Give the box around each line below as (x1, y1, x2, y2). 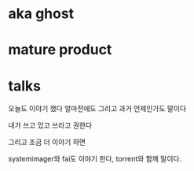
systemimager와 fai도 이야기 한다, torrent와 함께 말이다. (8, 154, 182, 164)
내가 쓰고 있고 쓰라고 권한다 (8, 121, 93, 130)
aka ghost (8, 5, 75, 23)
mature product (8, 41, 112, 59)
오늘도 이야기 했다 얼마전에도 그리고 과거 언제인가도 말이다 (8, 104, 187, 113)
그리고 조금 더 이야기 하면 (8, 137, 86, 147)
